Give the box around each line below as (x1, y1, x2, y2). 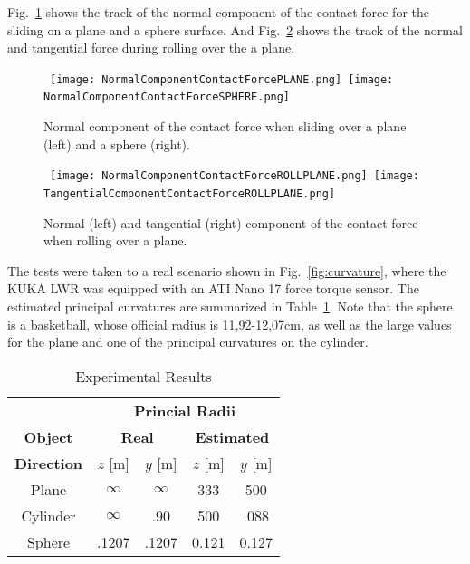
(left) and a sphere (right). (43, 134, 190, 153)
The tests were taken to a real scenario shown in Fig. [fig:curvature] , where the (7, 261, 446, 280)
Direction (14, 452, 83, 473)
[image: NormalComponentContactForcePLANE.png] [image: (50, 72, 394, 86)
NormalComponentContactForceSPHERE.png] (43, 91, 291, 104)
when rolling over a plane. (43, 231, 187, 250)
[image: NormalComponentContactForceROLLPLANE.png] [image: (50, 169, 419, 183)
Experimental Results (75, 365, 212, 387)
